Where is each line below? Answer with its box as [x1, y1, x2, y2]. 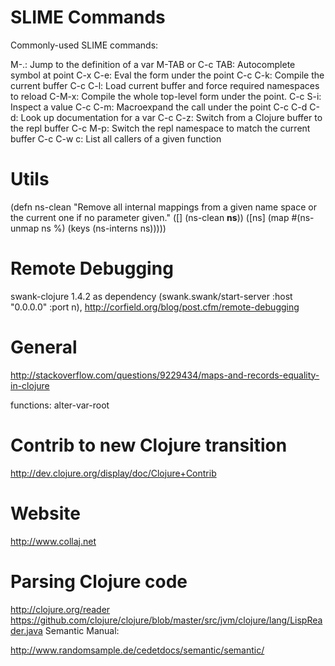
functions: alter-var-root [10, 399, 110, 411]
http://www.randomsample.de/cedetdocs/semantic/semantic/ [10, 644, 265, 656]
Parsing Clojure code [10, 570, 188, 593]
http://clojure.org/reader [10, 603, 111, 615]
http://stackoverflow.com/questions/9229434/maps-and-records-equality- [10, 369, 320, 381]
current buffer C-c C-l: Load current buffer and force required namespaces [10, 79, 320, 91]
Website [10, 502, 81, 525]
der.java [10, 624, 43, 636]
